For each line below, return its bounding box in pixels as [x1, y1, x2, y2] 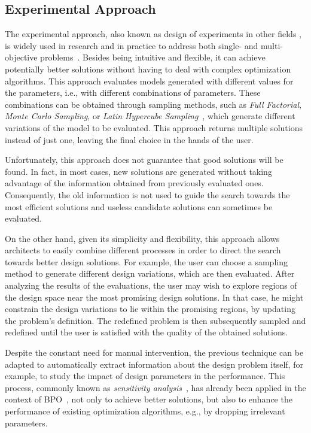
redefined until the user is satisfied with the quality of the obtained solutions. [5, 326, 288, 338]
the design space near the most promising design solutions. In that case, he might [5, 290, 304, 303]
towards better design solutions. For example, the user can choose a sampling [5, 255, 288, 268]
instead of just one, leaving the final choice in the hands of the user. [5, 133, 254, 146]
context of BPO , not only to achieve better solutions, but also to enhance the [5, 393, 292, 405]
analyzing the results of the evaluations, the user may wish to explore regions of [5, 279, 297, 292]
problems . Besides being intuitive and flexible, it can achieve [40, 51, 266, 63]
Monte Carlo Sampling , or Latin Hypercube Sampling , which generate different [5, 110, 295, 122]
